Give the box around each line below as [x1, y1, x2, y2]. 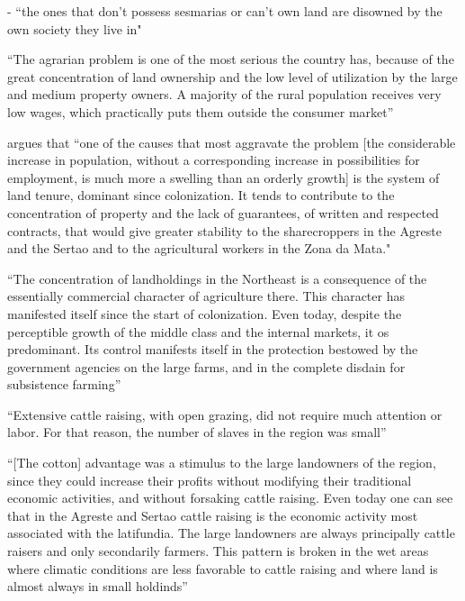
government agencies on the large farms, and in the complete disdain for [7, 357, 406, 376]
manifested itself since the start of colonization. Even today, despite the [7, 304, 402, 323]
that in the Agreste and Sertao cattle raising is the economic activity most [7, 505, 418, 524]
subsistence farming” [7, 375, 121, 394]
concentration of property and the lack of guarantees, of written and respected [7, 203, 439, 222]
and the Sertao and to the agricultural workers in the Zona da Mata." [7, 239, 391, 258]
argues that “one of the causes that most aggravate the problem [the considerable [7, 132, 456, 151]
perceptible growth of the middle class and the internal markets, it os [7, 322, 389, 341]
